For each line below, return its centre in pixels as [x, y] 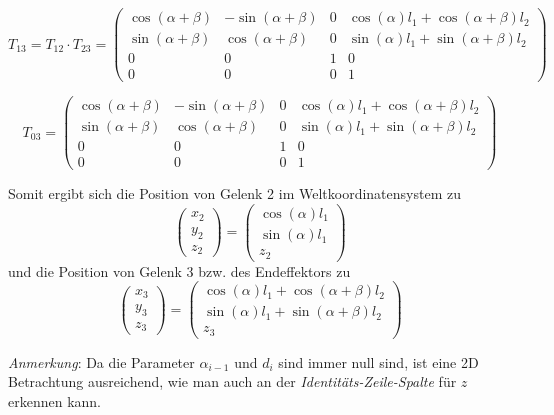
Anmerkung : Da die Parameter [101, 361]
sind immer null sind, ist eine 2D [378, 361]
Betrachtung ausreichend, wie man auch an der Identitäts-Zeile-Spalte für [232, 381]
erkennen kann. [55, 401]
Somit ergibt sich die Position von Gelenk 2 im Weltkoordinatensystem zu [234, 193]
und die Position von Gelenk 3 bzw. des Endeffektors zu [179, 270]
